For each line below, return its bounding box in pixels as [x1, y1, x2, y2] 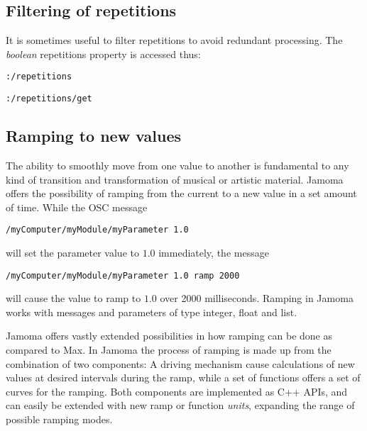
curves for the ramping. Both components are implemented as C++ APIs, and [6, 384, 348, 398]
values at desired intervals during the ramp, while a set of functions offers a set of [6, 370, 361, 385]
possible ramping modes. [6, 411, 113, 426]
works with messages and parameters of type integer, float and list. [6, 304, 297, 319]
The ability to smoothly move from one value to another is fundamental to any [6, 157, 349, 172]
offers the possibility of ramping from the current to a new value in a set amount [6, 186, 357, 201]
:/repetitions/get [6, 94, 92, 104]
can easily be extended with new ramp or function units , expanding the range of [6, 398, 355, 413]
